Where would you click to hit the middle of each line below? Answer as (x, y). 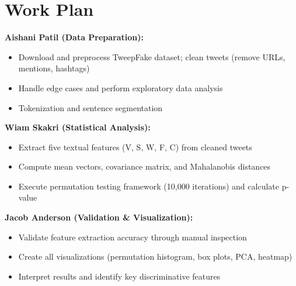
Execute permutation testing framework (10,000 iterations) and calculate (149, 186)
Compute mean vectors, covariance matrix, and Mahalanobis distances (144, 166)
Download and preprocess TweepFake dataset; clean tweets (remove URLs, (152, 56)
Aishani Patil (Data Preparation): (74, 37)
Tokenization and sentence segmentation (90, 107)
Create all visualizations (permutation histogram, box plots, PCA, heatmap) (155, 256)
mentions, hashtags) (54, 68)
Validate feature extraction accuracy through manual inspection (133, 237)
